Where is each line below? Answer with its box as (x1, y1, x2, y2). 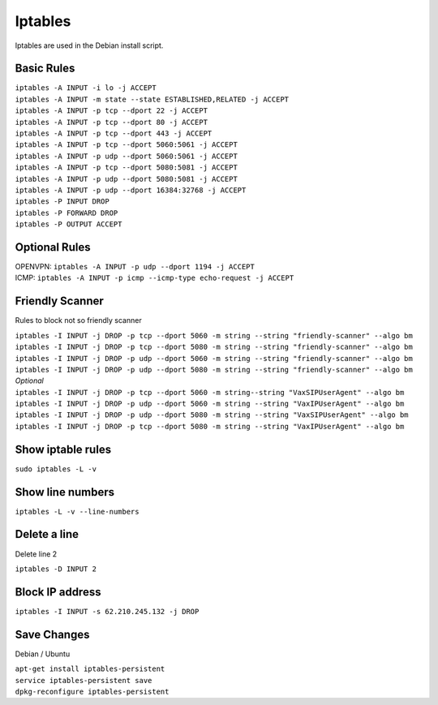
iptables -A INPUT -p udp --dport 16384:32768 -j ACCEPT (15, 185, 247, 195)
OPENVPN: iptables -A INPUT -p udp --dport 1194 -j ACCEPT (15, 262, 255, 272)
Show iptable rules (15, 442, 112, 456)
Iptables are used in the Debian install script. (15, 41, 164, 50)
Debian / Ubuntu (15, 649, 71, 659)
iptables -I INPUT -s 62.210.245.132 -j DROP (15, 607, 200, 616)
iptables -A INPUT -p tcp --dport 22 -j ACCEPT (15, 106, 208, 115)
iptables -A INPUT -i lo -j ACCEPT (15, 84, 157, 92)
